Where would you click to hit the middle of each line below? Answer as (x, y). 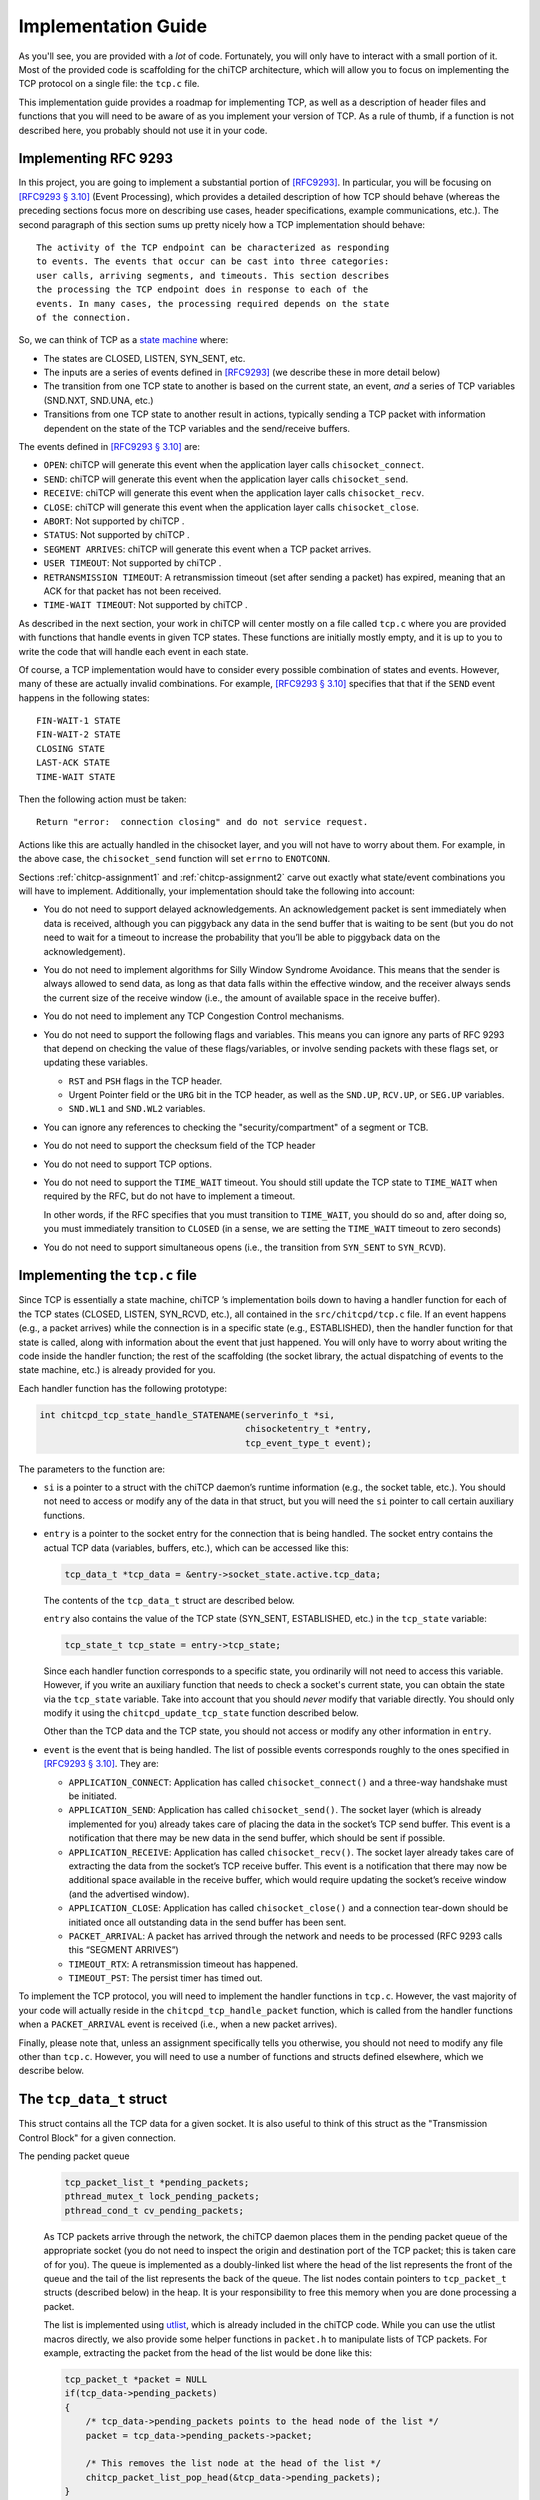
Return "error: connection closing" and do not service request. (202, 822)
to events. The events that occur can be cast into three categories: (213, 261)
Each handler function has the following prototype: (123, 1388)
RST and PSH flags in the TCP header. (145, 1081)
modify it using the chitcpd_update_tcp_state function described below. (201, 1713)
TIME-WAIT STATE (76, 776)
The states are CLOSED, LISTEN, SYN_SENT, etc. (144, 358)
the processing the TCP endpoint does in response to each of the (202, 289)
